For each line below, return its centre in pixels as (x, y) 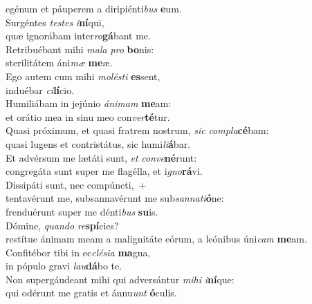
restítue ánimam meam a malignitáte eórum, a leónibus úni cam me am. (156, 239)
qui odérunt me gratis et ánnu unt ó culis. (91, 293)
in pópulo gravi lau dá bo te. (64, 266)
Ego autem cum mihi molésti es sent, (83, 76)
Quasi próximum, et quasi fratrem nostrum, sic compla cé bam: (137, 130)
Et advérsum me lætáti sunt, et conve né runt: (101, 157)
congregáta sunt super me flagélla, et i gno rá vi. (104, 171)
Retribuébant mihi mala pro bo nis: (80, 49)
